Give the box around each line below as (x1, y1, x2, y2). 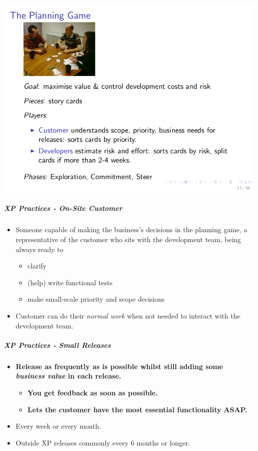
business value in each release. (15, 371, 121, 381)
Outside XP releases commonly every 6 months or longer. (15, 437, 191, 448)
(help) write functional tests (27, 277, 113, 287)
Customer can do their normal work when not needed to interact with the (15, 311, 241, 321)
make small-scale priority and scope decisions (27, 294, 165, 304)
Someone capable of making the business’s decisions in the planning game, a (15, 224, 248, 235)
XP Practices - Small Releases (4, 339, 111, 350)
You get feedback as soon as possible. (27, 387, 158, 397)
